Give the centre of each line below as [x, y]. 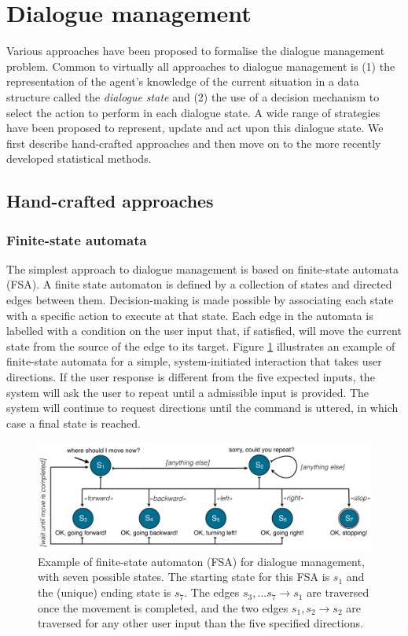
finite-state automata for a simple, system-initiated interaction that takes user [194, 361]
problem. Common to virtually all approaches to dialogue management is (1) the [201, 66]
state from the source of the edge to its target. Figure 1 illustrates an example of [201, 346]
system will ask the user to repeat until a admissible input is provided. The [188, 392]
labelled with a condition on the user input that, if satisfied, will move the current [204, 331]
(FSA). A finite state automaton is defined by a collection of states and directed [199, 284]
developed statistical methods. [79, 158]
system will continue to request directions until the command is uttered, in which [202, 408]
